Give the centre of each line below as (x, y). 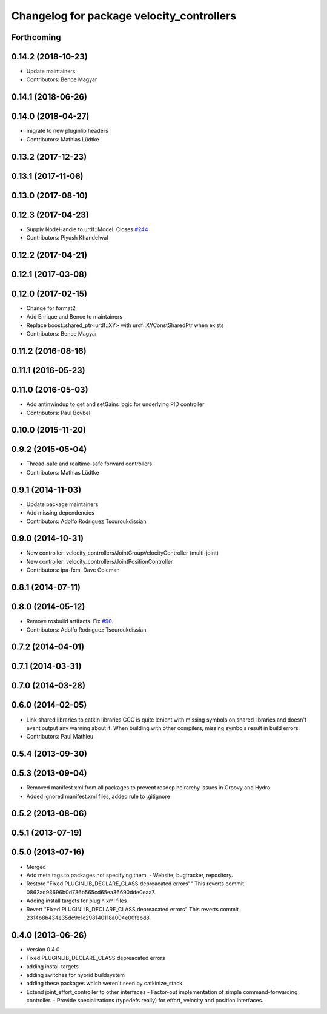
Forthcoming (36, 37)
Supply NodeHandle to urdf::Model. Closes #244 (87, 229)
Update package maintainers (62, 504)
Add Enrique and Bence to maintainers (74, 317)
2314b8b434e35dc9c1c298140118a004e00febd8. (89, 918)
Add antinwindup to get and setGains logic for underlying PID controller (115, 404)
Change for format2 (51, 308)
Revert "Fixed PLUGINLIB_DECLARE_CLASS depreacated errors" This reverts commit (133, 909)
